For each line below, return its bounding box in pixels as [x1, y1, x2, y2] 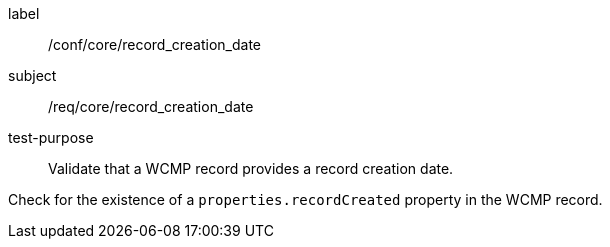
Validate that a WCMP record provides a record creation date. [48, 160, 454, 177]
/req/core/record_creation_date [48, 98, 254, 115]
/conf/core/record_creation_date [48, 36, 262, 53]
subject [8, 67, 57, 84]
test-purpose [8, 129, 94, 146]
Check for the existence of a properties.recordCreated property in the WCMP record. [8, 191, 603, 208]
